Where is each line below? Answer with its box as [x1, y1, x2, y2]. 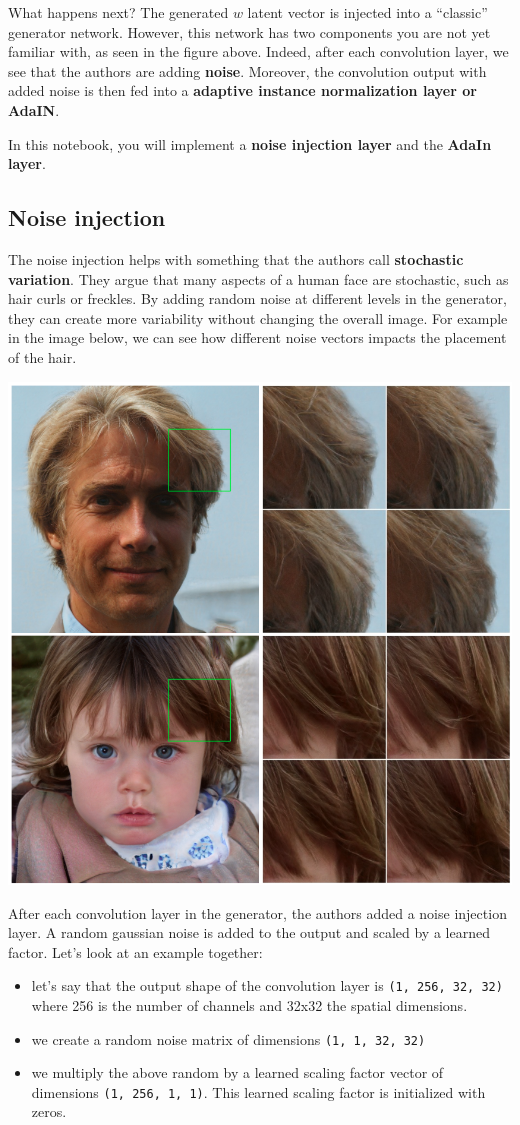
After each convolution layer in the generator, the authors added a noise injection [8, 902, 507, 923]
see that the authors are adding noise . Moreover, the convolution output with [8, 60, 487, 81]
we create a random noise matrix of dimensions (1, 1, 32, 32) [31, 1028, 426, 1049]
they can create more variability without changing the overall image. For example [8, 307, 508, 328]
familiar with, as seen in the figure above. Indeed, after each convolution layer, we [8, 41, 509, 62]
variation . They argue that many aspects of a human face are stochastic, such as [8, 268, 509, 289]
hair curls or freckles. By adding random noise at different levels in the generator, [8, 288, 507, 309]
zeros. [31, 1101, 67, 1122]
